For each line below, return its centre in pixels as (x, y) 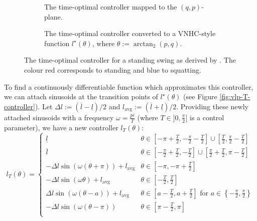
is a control (207, 117)
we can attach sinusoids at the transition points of (81, 96)
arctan (143, 44)
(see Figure (200, 96)
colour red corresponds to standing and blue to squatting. (113, 69)
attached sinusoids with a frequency (59, 117)
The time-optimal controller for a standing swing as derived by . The (130, 60)
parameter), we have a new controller (61, 127)
